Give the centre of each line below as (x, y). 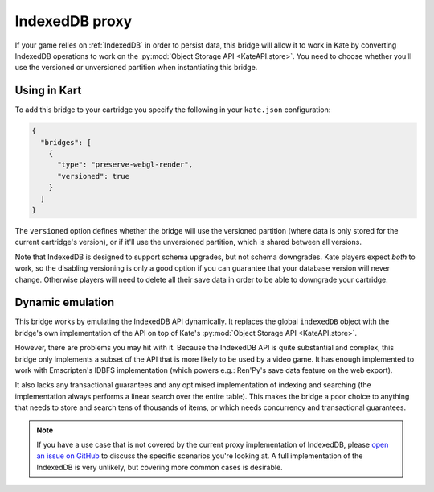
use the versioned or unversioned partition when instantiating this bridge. (136, 68)
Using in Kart (48, 91)
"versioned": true (94, 176)
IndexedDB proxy (74, 21)
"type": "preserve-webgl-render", (125, 165)
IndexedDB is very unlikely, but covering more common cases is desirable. (160, 467)
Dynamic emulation (65, 302)
